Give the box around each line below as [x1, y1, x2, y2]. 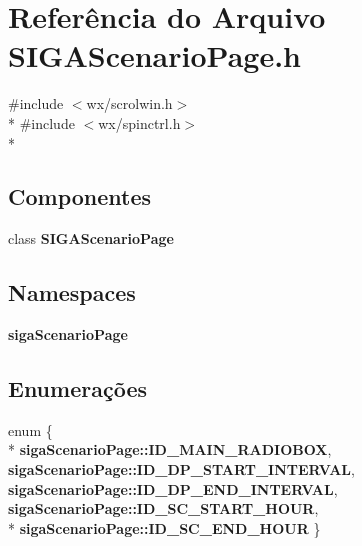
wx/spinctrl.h [98, 112, 181, 133]
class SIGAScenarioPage [8, 228, 174, 249]
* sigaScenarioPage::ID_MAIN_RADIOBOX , [8, 439, 332, 460]
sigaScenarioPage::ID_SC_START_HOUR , [8, 498, 319, 519]
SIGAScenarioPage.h [8, 35, 301, 76]
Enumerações [8, 373, 147, 404]
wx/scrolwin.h [86, 93, 173, 114]
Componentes [8, 181, 152, 212]
